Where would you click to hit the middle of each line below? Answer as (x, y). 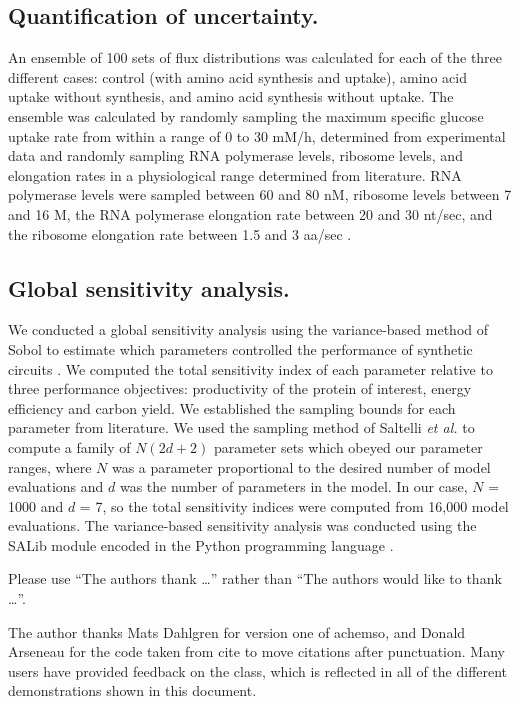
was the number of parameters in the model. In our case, (293, 486)
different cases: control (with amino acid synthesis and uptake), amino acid (237, 76)
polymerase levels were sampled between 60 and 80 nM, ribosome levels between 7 (260, 194)
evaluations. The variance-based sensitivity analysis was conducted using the (242, 525)
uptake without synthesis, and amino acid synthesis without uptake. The (231, 96)
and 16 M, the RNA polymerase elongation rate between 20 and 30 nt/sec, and (250, 213)
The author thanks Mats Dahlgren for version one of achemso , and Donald (237, 631)
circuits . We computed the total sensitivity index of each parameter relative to (250, 368)
